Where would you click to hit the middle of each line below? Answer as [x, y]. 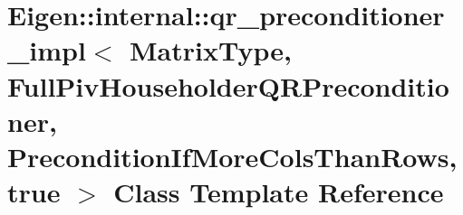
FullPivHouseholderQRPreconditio [228, 85]
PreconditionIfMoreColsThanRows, [232, 156]
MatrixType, [210, 50]
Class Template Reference [279, 192]
